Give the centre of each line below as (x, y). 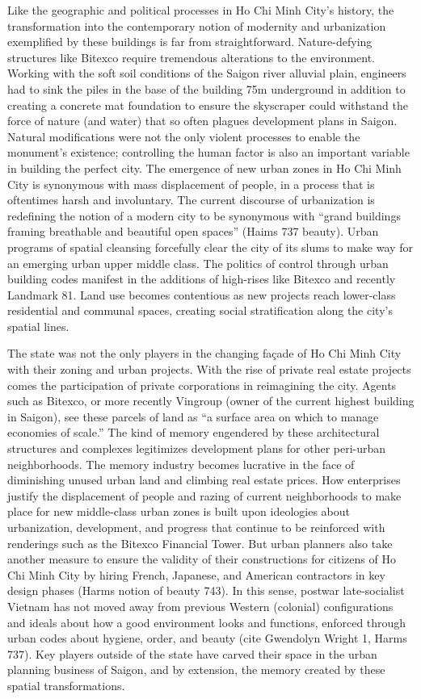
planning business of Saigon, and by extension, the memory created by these (196, 670)
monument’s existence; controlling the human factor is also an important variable (208, 152)
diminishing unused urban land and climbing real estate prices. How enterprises (204, 480)
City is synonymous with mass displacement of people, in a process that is (191, 184)
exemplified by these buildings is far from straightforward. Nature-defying (190, 42)
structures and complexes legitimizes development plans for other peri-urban (197, 448)
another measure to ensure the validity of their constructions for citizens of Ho (202, 559)
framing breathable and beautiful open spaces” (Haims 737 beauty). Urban (193, 231)
